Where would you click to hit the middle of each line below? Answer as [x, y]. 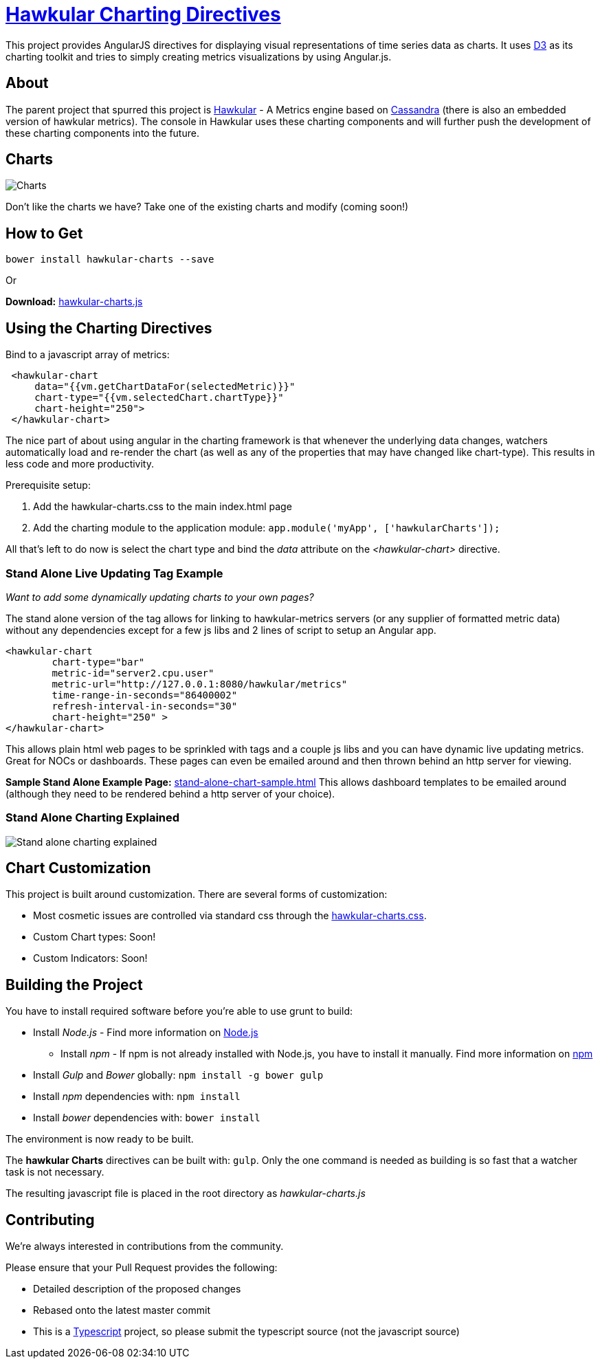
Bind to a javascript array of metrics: [88, 355]
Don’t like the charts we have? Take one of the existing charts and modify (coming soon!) [207, 207]
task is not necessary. [55, 1172]
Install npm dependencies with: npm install [137, 1097]
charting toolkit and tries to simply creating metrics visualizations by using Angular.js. [199, 56]
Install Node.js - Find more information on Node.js [146, 1033]
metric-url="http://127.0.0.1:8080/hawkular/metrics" [200, 684]
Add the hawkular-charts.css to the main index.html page [163, 507]
